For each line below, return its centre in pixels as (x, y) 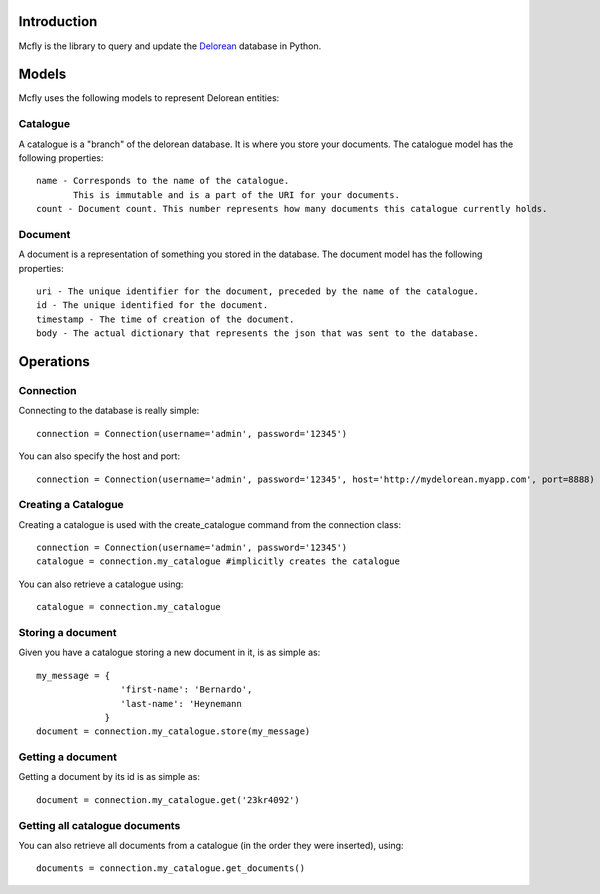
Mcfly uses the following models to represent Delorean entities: (149, 98)
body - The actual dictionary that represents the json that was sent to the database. (258, 333)
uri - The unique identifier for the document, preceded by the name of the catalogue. (258, 291)
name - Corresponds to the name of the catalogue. (163, 181)
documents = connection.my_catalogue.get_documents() (170, 868)
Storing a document (67, 633)
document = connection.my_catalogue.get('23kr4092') (168, 799)
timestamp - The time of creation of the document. (165, 319)
